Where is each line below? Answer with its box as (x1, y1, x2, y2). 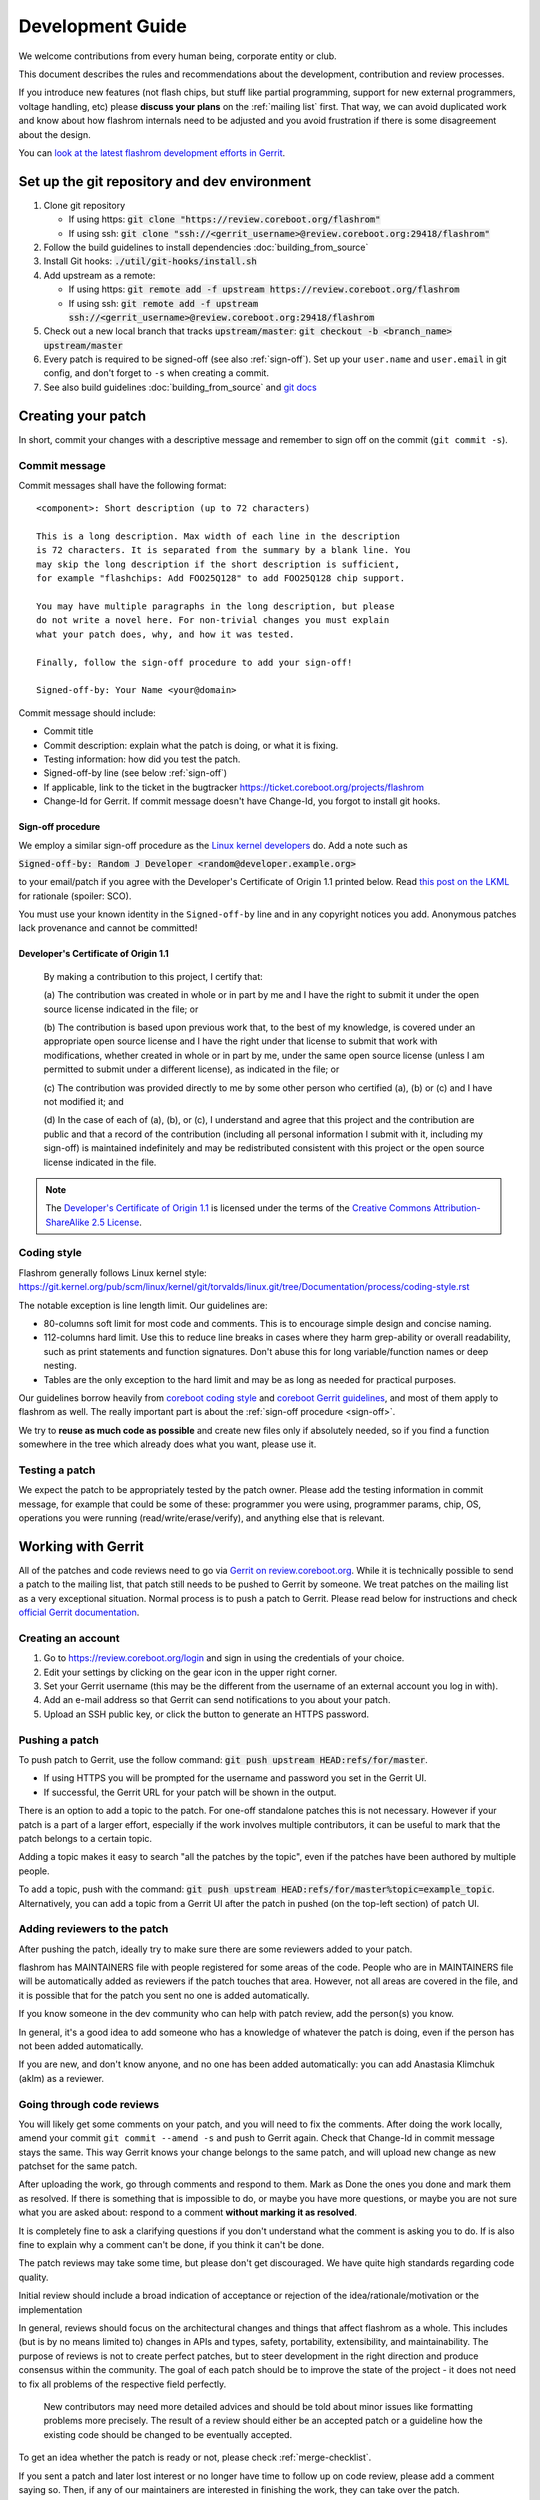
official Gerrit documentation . (18, 1606, 140, 1619)
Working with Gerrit (18, 1538, 145, 1555)
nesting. (43, 1360, 77, 1372)
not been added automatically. (18, 2040, 144, 2052)
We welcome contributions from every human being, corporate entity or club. (18, 50, 337, 62)
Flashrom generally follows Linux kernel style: (18, 1266, 207, 1279)
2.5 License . (91, 1216, 142, 1228)
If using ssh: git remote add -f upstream (68, 297, 259, 309)
